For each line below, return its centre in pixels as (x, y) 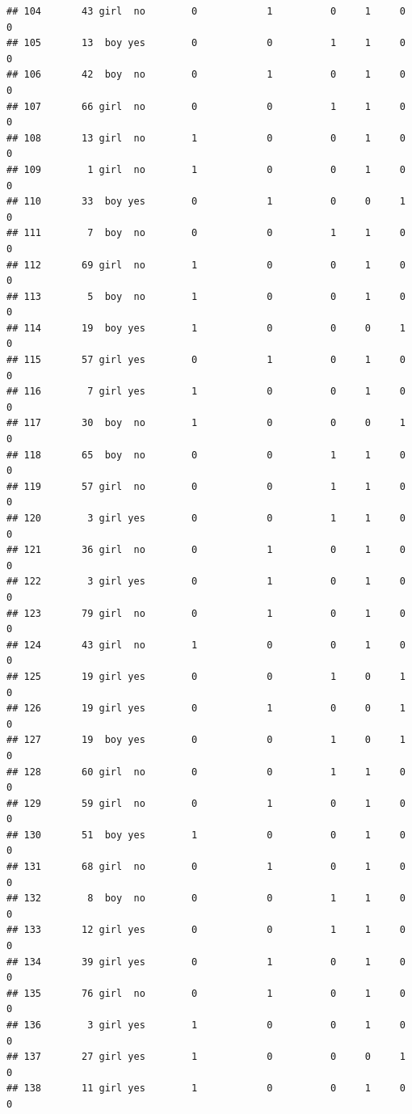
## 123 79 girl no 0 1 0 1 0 (206, 613)
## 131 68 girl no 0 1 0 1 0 (206, 867)
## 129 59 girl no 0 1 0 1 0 (206, 803)
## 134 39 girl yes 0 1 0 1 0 (206, 962)
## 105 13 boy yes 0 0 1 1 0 (206, 43)
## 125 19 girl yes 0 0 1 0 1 (206, 676)
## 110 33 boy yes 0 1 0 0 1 (206, 202)
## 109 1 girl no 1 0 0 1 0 (206, 169)
